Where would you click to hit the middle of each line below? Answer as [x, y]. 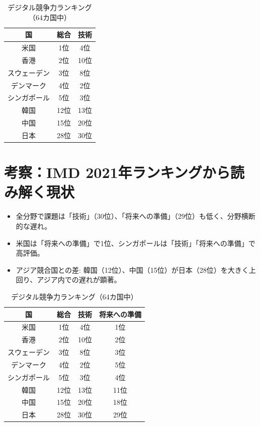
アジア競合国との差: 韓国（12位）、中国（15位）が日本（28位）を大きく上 [136, 269]
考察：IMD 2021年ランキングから [117, 172]
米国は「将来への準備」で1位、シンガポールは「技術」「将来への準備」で [136, 243]
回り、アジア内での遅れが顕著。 [68, 280]
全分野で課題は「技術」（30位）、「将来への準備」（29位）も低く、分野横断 [136, 216]
